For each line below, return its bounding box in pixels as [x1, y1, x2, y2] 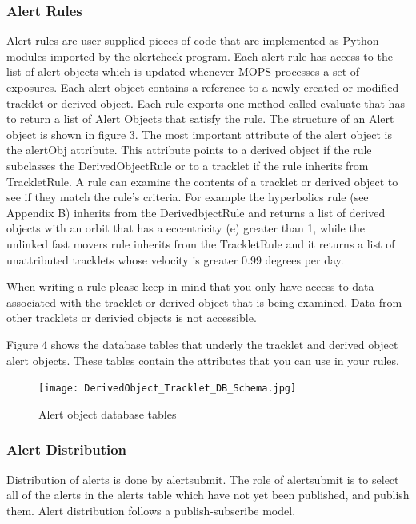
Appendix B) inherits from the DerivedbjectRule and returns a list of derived [6, 204, 386, 220]
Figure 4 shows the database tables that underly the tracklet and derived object [6, 335, 398, 352]
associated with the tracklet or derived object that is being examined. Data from [6, 293, 402, 310]
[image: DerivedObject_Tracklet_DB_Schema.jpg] [38, 383, 297, 395]
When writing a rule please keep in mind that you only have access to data [6, 278, 374, 295]
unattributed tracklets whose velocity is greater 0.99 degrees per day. [6, 251, 344, 268]
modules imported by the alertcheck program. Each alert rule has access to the [6, 47, 393, 64]
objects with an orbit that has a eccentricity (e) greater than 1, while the [6, 220, 365, 236]
